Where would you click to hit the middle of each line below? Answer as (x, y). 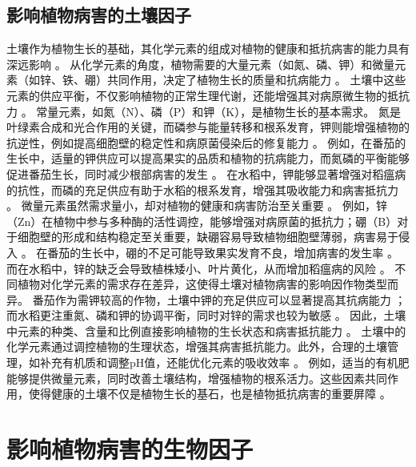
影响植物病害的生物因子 (130, 449)
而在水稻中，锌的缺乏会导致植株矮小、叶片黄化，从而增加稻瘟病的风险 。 (199, 268)
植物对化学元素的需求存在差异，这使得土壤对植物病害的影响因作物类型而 (208, 284)
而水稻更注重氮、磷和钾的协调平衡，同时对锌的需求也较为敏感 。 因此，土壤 (206, 315)
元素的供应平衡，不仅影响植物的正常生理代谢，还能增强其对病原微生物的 (197, 95)
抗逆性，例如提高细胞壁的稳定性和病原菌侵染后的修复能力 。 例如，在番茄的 (206, 142)
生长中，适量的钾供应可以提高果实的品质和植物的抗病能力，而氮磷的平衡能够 (208, 158)
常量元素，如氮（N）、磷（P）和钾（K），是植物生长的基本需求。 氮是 (218, 111)
